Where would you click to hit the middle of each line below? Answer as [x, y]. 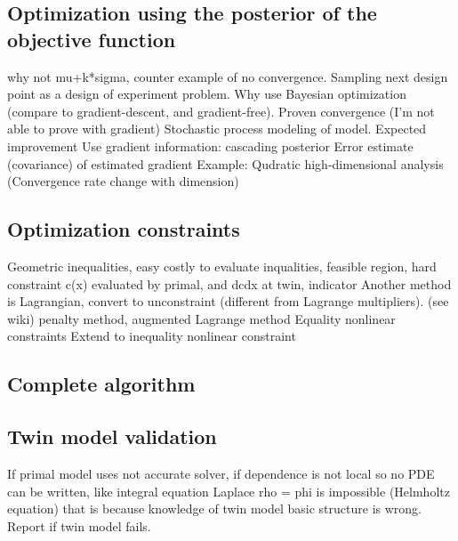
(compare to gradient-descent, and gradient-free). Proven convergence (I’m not [221, 111]
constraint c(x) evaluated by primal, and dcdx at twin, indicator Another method [229, 283]
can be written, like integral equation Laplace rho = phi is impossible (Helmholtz [229, 491]
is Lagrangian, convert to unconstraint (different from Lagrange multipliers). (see [228, 301]
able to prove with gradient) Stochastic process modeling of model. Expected [217, 129]
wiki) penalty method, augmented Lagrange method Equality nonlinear [201, 318]
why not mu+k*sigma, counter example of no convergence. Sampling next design [228, 76]
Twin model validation [112, 436]
